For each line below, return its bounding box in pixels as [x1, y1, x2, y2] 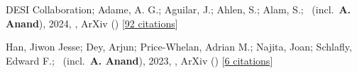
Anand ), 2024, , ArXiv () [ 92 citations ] [6, 15, 178, 30]
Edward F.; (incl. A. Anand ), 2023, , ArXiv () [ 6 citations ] [6, 53, 273, 67]
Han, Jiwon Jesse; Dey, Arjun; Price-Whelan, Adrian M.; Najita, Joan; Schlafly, [6, 39, 352, 54]
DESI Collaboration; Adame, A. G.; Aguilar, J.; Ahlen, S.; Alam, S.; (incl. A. [6, 2, 351, 16]
